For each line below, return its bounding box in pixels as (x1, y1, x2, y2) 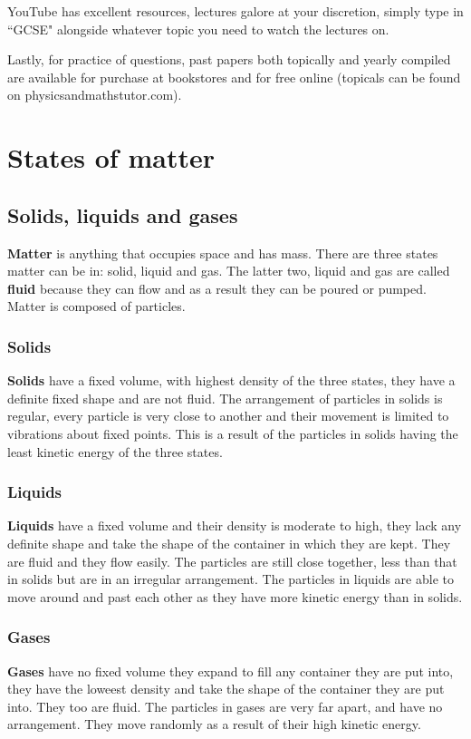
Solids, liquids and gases (7, 200, 238, 229)
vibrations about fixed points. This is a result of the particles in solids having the (7, 423, 458, 442)
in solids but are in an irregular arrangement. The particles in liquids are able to (7, 569, 454, 588)
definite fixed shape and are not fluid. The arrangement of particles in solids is (7, 388, 443, 407)
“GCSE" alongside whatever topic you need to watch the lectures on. (7, 19, 389, 38)
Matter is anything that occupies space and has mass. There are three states (7, 243, 438, 262)
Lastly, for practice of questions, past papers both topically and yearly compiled (7, 50, 451, 69)
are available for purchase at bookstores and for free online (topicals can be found (7, 67, 461, 86)
